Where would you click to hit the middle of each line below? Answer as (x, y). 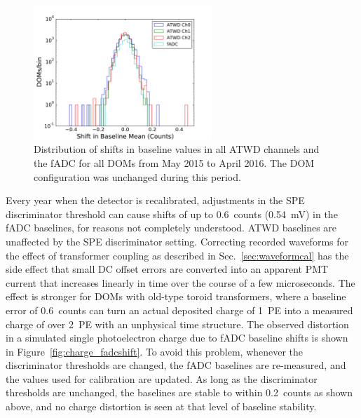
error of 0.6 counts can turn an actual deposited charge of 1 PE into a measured (179, 310)
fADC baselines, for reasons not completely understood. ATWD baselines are (171, 228)
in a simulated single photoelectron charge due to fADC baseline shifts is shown (177, 338)
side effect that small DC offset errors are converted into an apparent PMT (167, 269)
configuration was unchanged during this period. (137, 176)
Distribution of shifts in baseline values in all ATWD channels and (177, 149)
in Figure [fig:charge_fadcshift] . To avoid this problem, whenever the (155, 351)
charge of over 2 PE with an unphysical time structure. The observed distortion (177, 324)
